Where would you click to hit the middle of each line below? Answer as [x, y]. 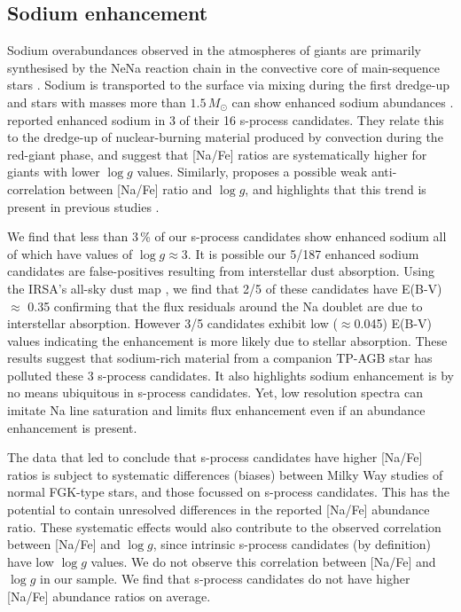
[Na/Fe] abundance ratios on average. [109, 596]
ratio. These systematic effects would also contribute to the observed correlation [224, 526]
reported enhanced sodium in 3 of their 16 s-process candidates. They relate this [226, 119]
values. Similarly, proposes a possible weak [252, 172]
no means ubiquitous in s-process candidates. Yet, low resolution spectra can [215, 392]
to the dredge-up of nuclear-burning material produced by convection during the [225, 137]
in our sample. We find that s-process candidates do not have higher [225, 579]
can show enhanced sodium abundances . [343, 102]
